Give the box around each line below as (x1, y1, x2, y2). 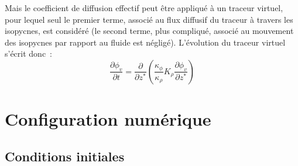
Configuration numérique (5, 107, 211, 131)
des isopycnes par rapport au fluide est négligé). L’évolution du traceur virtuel (5, 36, 286, 48)
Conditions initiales (5, 147, 125, 165)
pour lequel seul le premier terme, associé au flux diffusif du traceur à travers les (5, 13, 293, 25)
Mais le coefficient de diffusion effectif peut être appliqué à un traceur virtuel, (5, 2, 283, 13)
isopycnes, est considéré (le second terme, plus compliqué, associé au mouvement (5, 25, 294, 37)
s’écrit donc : (5, 47, 53, 60)
